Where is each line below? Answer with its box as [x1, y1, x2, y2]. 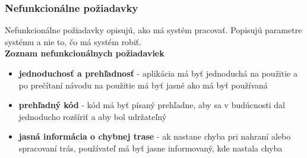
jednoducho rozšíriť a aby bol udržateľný [18, 110, 167, 122]
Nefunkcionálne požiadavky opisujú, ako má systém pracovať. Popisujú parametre [5, 24, 302, 36]
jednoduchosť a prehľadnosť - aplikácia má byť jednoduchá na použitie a [18, 67, 297, 79]
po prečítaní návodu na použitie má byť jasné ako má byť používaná [18, 78, 268, 91]
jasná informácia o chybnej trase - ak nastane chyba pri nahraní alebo [18, 130, 291, 143]
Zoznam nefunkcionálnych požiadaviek [5, 47, 164, 59]
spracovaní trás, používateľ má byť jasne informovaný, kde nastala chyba [18, 141, 283, 154]
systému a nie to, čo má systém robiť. [5, 35, 142, 48]
